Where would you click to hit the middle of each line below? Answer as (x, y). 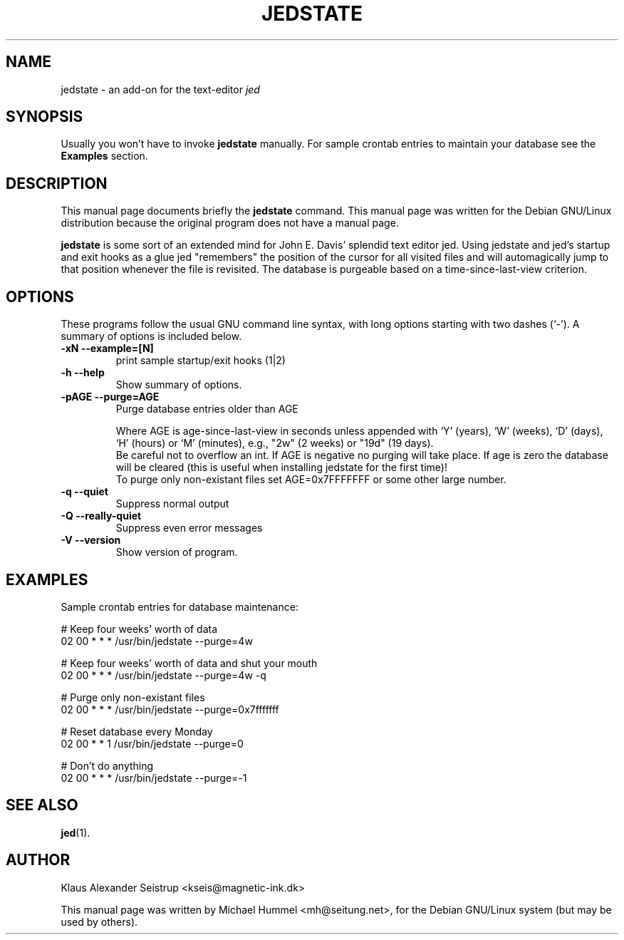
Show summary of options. (179, 385)
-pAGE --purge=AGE (110, 397)
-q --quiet (84, 492)
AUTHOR (38, 860)
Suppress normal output (172, 504)
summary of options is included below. (151, 336)
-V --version (91, 540)
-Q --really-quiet (101, 516)
